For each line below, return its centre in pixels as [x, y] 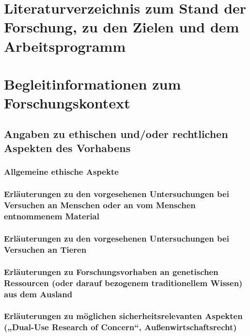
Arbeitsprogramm [65, 46]
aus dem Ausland [38, 294]
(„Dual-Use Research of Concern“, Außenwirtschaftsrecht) [120, 327]
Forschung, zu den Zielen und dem [122, 27]
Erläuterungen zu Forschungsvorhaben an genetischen [111, 271]
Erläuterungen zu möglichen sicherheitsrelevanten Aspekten [123, 316]
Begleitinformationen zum [93, 84]
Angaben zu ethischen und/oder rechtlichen [116, 133]
